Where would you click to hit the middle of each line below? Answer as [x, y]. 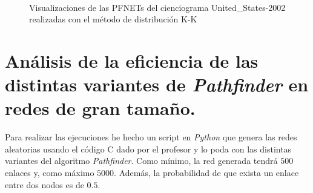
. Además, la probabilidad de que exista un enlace [206, 173]
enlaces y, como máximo [50, 173]
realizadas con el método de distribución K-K [113, 19]
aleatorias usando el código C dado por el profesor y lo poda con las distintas [148, 149]
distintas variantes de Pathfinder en [157, 85]
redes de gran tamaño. [100, 108]
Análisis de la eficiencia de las [132, 60]
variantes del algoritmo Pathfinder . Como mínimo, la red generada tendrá [141, 161]
